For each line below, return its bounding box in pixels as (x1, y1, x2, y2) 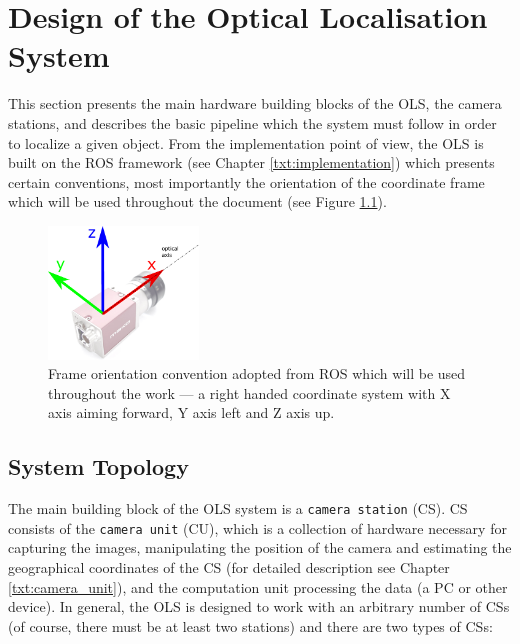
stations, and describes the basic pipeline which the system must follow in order (8, 112, 497, 133)
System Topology (8, 451, 189, 482)
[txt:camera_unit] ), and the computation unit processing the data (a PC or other (8, 576, 508, 597)
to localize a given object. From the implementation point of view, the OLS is (8, 132, 484, 153)
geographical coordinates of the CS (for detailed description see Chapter (8, 557, 450, 578)
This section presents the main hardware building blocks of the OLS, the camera (8, 93, 502, 114)
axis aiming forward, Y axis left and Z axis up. (48, 402, 335, 423)
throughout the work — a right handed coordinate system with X (48, 382, 451, 403)
